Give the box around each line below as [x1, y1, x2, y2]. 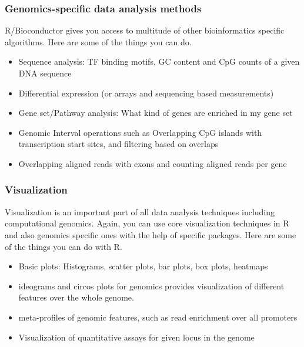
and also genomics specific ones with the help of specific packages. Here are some [5, 228, 296, 241]
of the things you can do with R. [5, 240, 122, 252]
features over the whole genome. [18, 291, 134, 303]
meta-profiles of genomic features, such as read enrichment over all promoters [18, 311, 298, 323]
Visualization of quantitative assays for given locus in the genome [18, 331, 255, 343]
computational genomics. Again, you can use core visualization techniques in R [5, 217, 289, 229]
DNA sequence [18, 67, 72, 79]
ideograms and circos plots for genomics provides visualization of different [18, 279, 285, 292]
